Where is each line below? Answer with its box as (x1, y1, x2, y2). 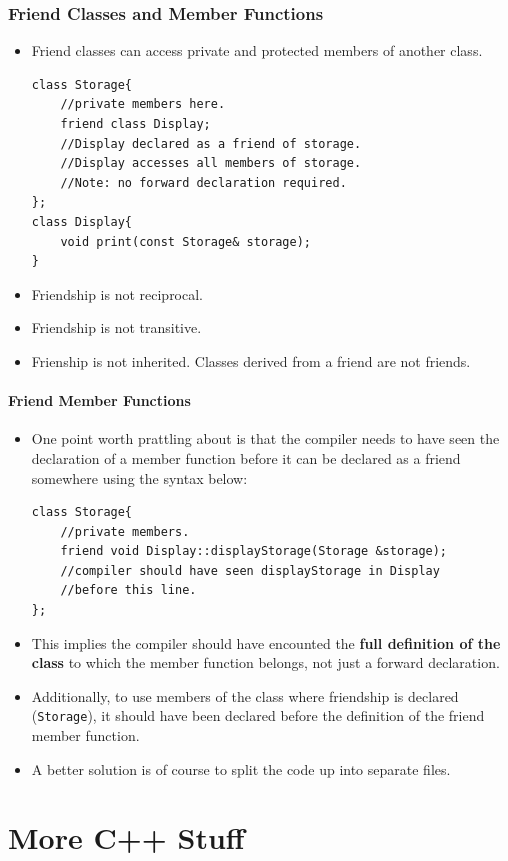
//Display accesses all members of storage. (60, 156, 362, 171)
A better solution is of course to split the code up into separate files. (31, 758, 451, 779)
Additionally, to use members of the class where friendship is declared (31, 685, 459, 706)
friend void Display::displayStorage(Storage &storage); (60, 544, 448, 559)
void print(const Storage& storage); (60, 234, 311, 249)
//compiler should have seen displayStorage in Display (60, 563, 440, 578)
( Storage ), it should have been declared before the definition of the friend (31, 705, 485, 726)
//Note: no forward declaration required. (60, 175, 347, 190)
